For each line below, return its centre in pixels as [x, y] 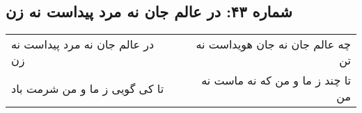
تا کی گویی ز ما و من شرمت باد [88, 88]
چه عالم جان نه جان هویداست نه [273, 44]
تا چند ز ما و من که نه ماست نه [276, 80]
